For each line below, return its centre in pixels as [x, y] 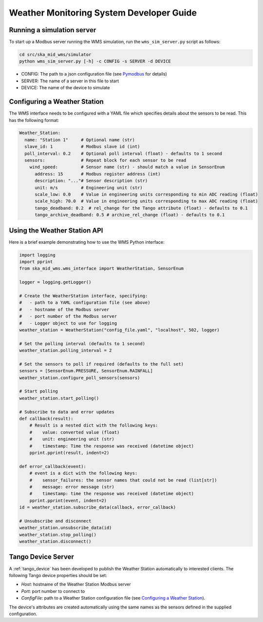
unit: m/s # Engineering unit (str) [89, 187]
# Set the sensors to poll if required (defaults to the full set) [102, 364]
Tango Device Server [41, 557]
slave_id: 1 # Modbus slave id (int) [82, 147]
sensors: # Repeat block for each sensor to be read [105, 160]
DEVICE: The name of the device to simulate [66, 88]
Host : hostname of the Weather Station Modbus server [76, 584]
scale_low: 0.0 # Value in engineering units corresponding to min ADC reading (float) [146, 194]
